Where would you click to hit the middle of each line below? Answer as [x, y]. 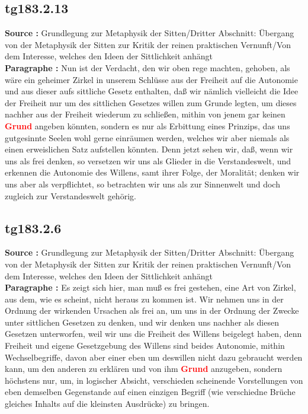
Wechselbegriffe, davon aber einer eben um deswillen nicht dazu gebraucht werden [154, 357]
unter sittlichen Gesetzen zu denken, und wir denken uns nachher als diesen [142, 322]
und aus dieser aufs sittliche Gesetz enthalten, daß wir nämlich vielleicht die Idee [152, 91]
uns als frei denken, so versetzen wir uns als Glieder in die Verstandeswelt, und [148, 160]
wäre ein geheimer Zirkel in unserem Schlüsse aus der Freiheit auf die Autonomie [151, 79]
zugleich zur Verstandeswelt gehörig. [70, 195]
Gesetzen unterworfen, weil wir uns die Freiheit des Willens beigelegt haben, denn [153, 334]
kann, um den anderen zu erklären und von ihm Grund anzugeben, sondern [144, 369]
